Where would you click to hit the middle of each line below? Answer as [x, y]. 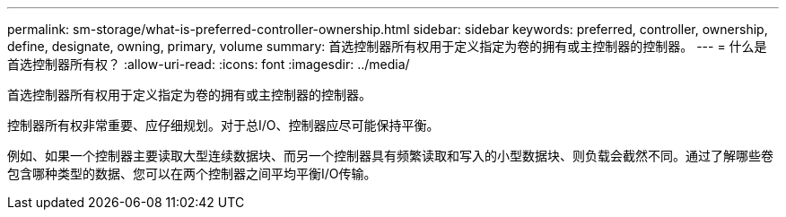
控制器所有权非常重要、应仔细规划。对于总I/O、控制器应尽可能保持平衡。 [223, 125]
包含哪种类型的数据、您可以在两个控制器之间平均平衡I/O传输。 [192, 174]
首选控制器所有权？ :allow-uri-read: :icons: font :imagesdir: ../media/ [209, 64]
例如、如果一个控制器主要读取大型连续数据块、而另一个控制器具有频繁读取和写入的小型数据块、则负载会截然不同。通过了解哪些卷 [390, 156]
